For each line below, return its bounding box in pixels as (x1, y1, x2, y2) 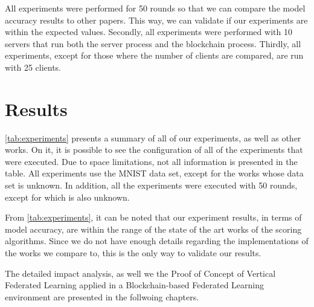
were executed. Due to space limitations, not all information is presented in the (5, 155, 298, 167)
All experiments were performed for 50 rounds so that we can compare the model (5, 2, 306, 14)
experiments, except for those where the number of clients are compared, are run (5, 49, 304, 62)
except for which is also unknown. (5, 190, 130, 203)
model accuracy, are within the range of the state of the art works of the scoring (5, 222, 302, 235)
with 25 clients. (5, 60, 62, 73)
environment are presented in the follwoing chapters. (5, 290, 199, 303)
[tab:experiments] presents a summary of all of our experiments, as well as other (5, 131, 301, 144)
